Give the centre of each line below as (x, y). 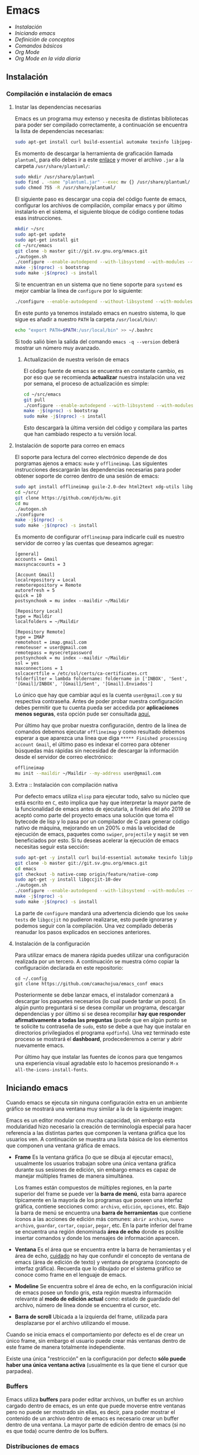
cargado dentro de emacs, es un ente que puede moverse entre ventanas (96, 1406)
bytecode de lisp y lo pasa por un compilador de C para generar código (102, 821)
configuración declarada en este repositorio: (69, 967)
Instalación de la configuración (52, 943)
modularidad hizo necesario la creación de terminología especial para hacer (99, 1127)
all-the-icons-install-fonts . (52, 1069)
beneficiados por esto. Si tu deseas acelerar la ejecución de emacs (97, 840)
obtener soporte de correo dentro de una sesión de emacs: (87, 476)
